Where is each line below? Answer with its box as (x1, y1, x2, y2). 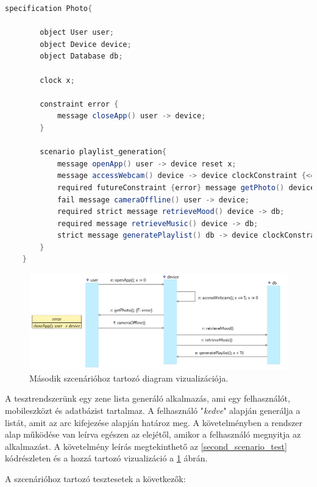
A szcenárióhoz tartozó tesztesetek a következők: (5, 472, 186, 485)
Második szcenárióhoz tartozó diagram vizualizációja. (29, 371, 229, 384)
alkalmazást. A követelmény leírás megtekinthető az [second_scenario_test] (5, 439, 287, 452)
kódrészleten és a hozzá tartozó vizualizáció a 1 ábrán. (5, 452, 208, 464)
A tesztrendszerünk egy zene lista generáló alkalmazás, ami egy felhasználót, (5, 392, 290, 405)
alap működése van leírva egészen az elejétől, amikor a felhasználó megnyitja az (5, 428, 301, 441)
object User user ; (40, 28, 114, 37)
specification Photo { (5, 4, 93, 13)
